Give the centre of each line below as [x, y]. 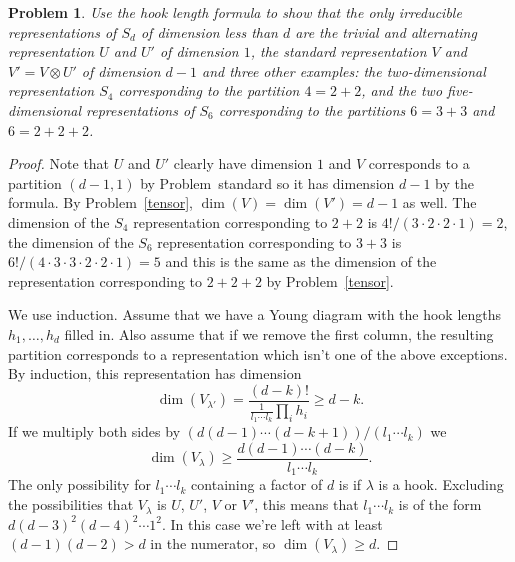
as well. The [439, 202]
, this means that [306, 504]
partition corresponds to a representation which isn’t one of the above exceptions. [258, 353]
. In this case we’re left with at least [272, 523]
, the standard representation [338, 51]
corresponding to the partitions [312, 109]
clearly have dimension [243, 163]
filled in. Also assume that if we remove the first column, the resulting [279, 333]
